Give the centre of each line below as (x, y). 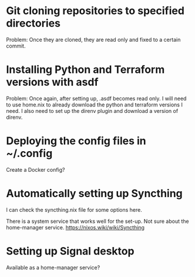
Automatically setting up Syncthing (95, 193)
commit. (16, 46)
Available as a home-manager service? (53, 267)
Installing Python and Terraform (85, 70)
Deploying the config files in (76, 141)
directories (33, 23)
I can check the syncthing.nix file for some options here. (74, 209)
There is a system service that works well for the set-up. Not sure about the (97, 221)
